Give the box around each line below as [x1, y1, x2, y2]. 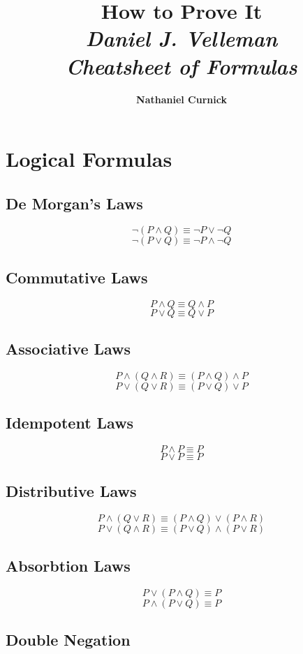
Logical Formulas [6, 144, 172, 173]
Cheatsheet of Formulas [66, 51, 297, 80]
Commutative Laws [6, 266, 148, 288]
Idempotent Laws [6, 412, 134, 433]
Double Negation [6, 628, 131, 650]
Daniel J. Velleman [85, 24, 278, 53]
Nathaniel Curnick [136, 91, 227, 106]
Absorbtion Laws [6, 554, 131, 576]
